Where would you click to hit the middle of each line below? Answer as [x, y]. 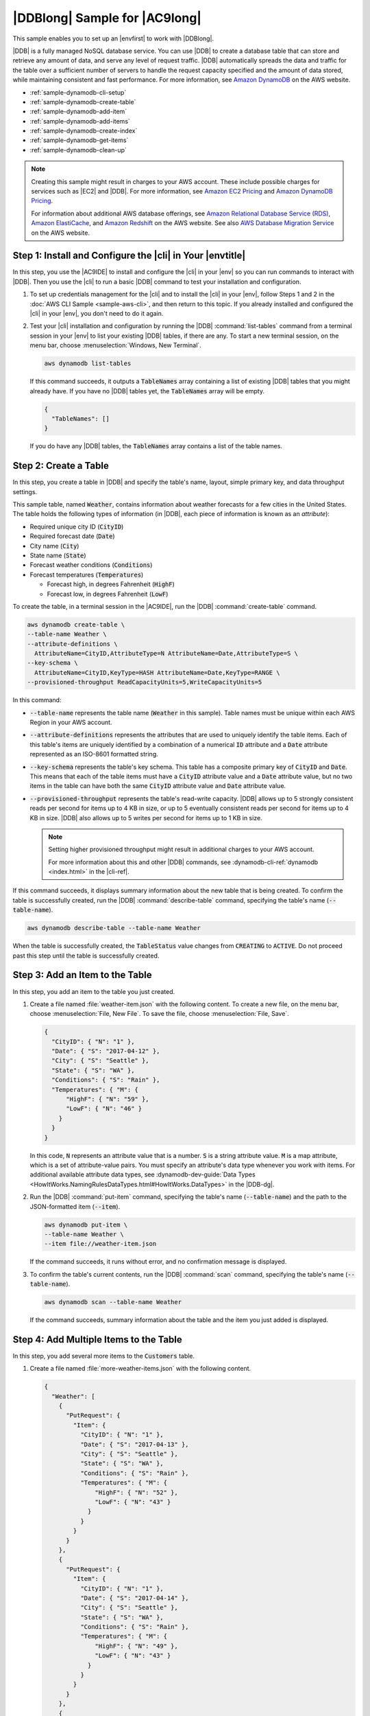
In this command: [37, 700]
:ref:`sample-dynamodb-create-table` [83, 102]
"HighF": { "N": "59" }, [108, 1099]
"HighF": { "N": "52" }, [136, 1492]
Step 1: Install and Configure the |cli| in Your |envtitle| [129, 256]
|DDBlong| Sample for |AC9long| [107, 18]
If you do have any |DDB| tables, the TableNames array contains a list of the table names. [156, 446]
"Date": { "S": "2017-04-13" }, [134, 1444]
